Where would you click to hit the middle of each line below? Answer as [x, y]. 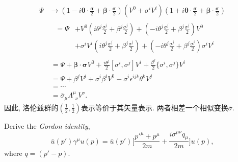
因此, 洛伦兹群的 [31, 107]
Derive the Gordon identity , [47, 125]
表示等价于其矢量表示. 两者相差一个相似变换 [155, 107]
